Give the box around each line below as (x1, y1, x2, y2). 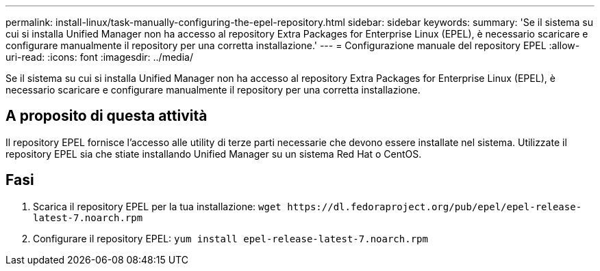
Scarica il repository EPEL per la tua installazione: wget (33, 200, 282, 212)
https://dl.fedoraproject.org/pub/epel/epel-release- (287, 201, 582, 212)
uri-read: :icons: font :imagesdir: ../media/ (5, 51, 193, 63)
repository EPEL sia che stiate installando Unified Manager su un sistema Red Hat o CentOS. (5, 147, 422, 160)
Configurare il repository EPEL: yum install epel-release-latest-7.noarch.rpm (33, 232, 428, 244)
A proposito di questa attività (5, 107, 208, 125)
